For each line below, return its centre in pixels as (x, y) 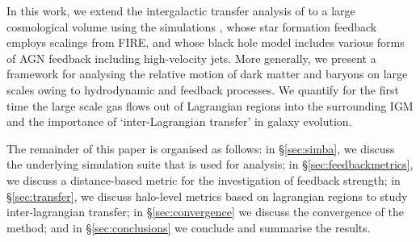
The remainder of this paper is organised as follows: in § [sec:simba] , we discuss (201, 148)
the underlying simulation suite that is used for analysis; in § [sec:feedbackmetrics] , (210, 164)
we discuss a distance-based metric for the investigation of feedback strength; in (204, 179)
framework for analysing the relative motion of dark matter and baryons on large (207, 74)
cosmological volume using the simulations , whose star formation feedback (192, 26)
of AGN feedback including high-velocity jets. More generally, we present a (191, 58)
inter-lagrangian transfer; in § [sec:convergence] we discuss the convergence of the (205, 212)
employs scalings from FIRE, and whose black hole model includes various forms (206, 42)
